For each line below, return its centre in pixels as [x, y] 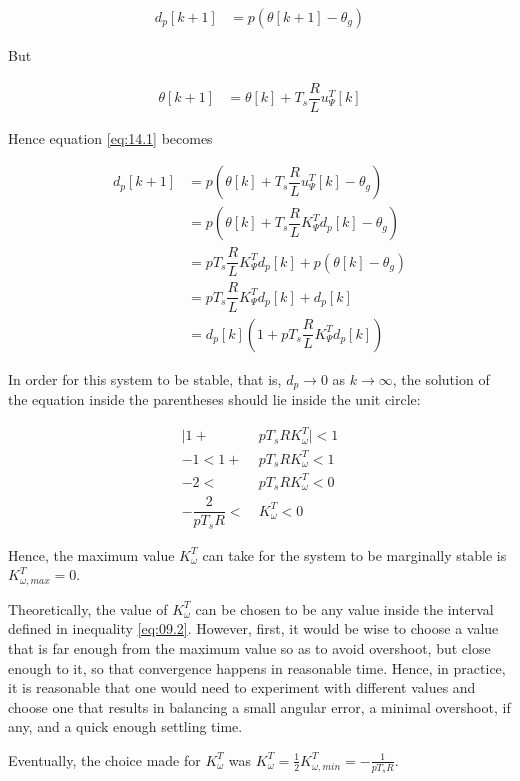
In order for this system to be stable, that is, [145, 378]
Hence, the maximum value [91, 554]
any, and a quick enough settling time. [125, 726]
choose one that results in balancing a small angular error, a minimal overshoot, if [259, 706]
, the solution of [441, 378]
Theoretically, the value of [88, 608]
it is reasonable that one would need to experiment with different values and [242, 687]
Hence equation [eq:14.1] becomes [110, 137]
